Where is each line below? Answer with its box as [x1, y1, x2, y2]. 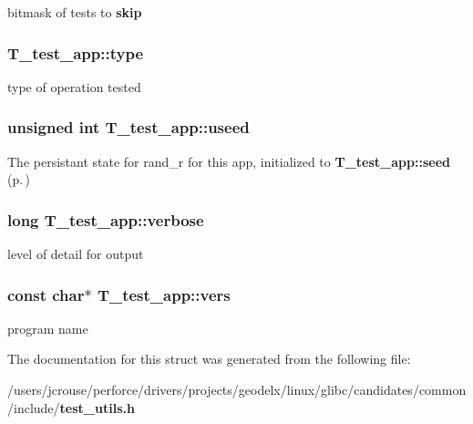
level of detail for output [7, 244, 144, 264]
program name [7, 318, 88, 337]
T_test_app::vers [97, 283, 231, 305]
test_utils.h [59, 398, 135, 417]
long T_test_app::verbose [7, 208, 204, 231]
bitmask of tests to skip [7, 3, 142, 21]
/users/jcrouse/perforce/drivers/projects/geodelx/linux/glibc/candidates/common [7, 380, 467, 399]
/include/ [7, 398, 60, 417]
